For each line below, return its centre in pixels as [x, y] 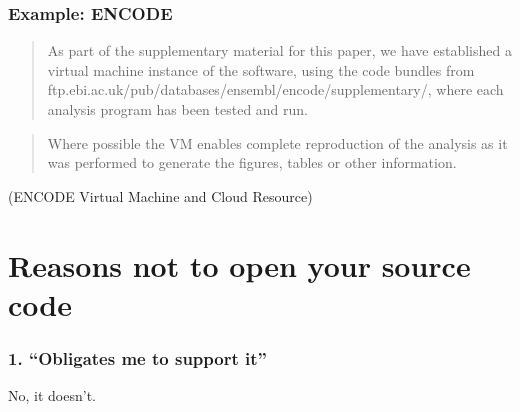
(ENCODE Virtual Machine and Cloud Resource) [160, 195]
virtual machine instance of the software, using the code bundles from [261, 69]
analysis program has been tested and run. [178, 109]
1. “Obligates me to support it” [137, 357]
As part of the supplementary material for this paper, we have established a [279, 50]
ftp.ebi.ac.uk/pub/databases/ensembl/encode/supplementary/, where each [275, 89]
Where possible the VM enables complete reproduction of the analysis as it [277, 142]
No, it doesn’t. [52, 395]
